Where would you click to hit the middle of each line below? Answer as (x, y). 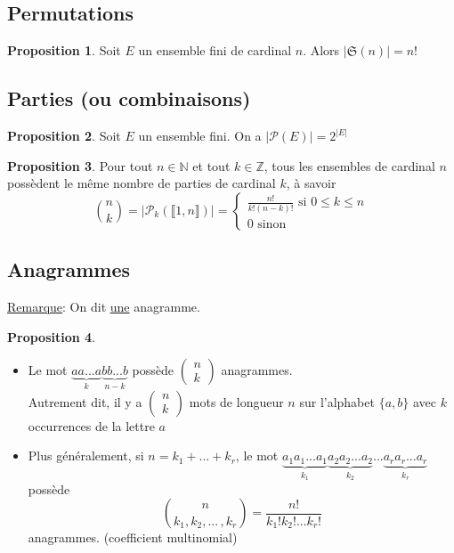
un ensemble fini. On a (200, 135)
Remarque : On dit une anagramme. (104, 306)
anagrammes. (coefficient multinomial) (133, 537)
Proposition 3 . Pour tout (80, 165)
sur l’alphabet (337, 401)
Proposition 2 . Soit (64, 135)
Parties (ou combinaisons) (129, 98)
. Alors (321, 50)
